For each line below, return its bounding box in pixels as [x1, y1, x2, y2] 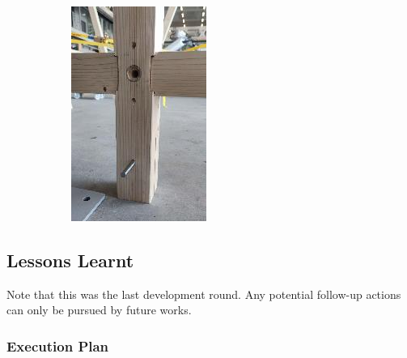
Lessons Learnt [6, 247, 134, 272]
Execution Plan [6, 335, 109, 356]
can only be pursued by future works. [6, 301, 192, 318]
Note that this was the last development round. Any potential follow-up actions [6, 285, 401, 302]
